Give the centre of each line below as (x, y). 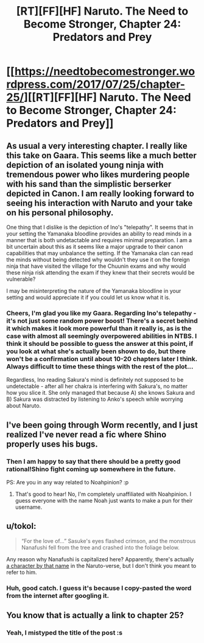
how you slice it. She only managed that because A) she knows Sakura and (100, 393)
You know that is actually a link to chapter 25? (95, 615)
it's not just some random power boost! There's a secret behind (102, 320)
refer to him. (22, 572)
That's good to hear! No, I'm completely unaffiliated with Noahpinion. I (103, 494)
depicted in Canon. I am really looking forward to (100, 193)
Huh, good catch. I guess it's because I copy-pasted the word (99, 588)
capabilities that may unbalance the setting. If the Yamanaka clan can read (100, 253)
